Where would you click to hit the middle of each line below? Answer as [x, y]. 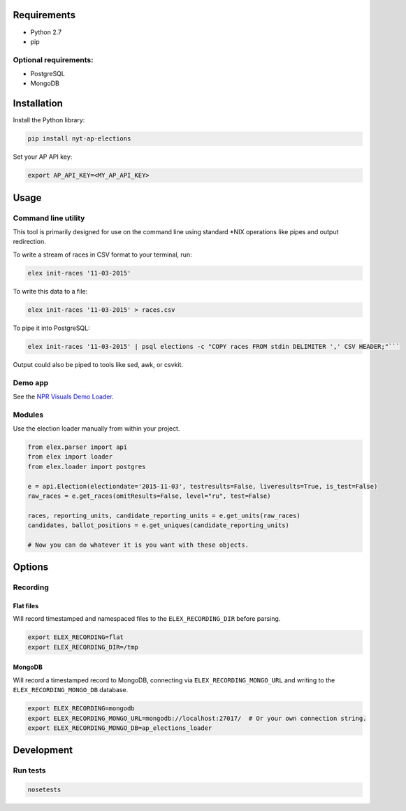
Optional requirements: [53, 59]
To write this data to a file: [50, 291]
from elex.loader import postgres [87, 466]
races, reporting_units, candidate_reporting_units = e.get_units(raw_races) [164, 515]
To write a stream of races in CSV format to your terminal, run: [102, 254]
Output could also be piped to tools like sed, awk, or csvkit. [98, 364]
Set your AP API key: [43, 157]
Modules [28, 415]
